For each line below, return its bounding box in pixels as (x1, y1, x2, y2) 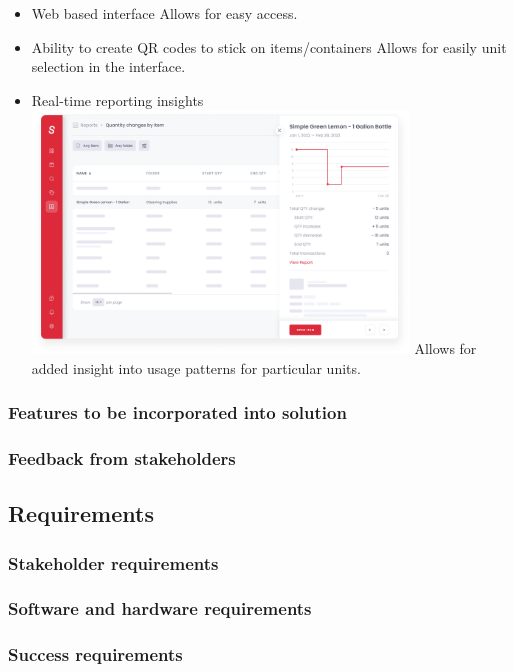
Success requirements (8, 642, 183, 667)
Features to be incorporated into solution (8, 400, 347, 425)
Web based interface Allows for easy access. (31, 3, 298, 23)
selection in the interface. (31, 56, 186, 77)
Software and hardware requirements (8, 596, 312, 621)
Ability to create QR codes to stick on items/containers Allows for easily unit (31, 36, 507, 57)
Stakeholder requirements (8, 550, 219, 575)
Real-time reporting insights (31, 89, 204, 110)
